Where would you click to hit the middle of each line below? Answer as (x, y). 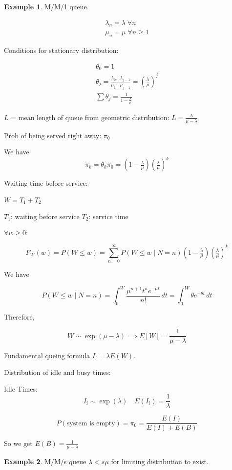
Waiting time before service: (46, 183)
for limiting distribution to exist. (160, 461)
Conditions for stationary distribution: (61, 50)
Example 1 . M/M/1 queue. (46, 6)
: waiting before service (45, 216)
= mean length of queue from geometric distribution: (90, 117)
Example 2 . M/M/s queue (45, 461)
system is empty (91, 423)
